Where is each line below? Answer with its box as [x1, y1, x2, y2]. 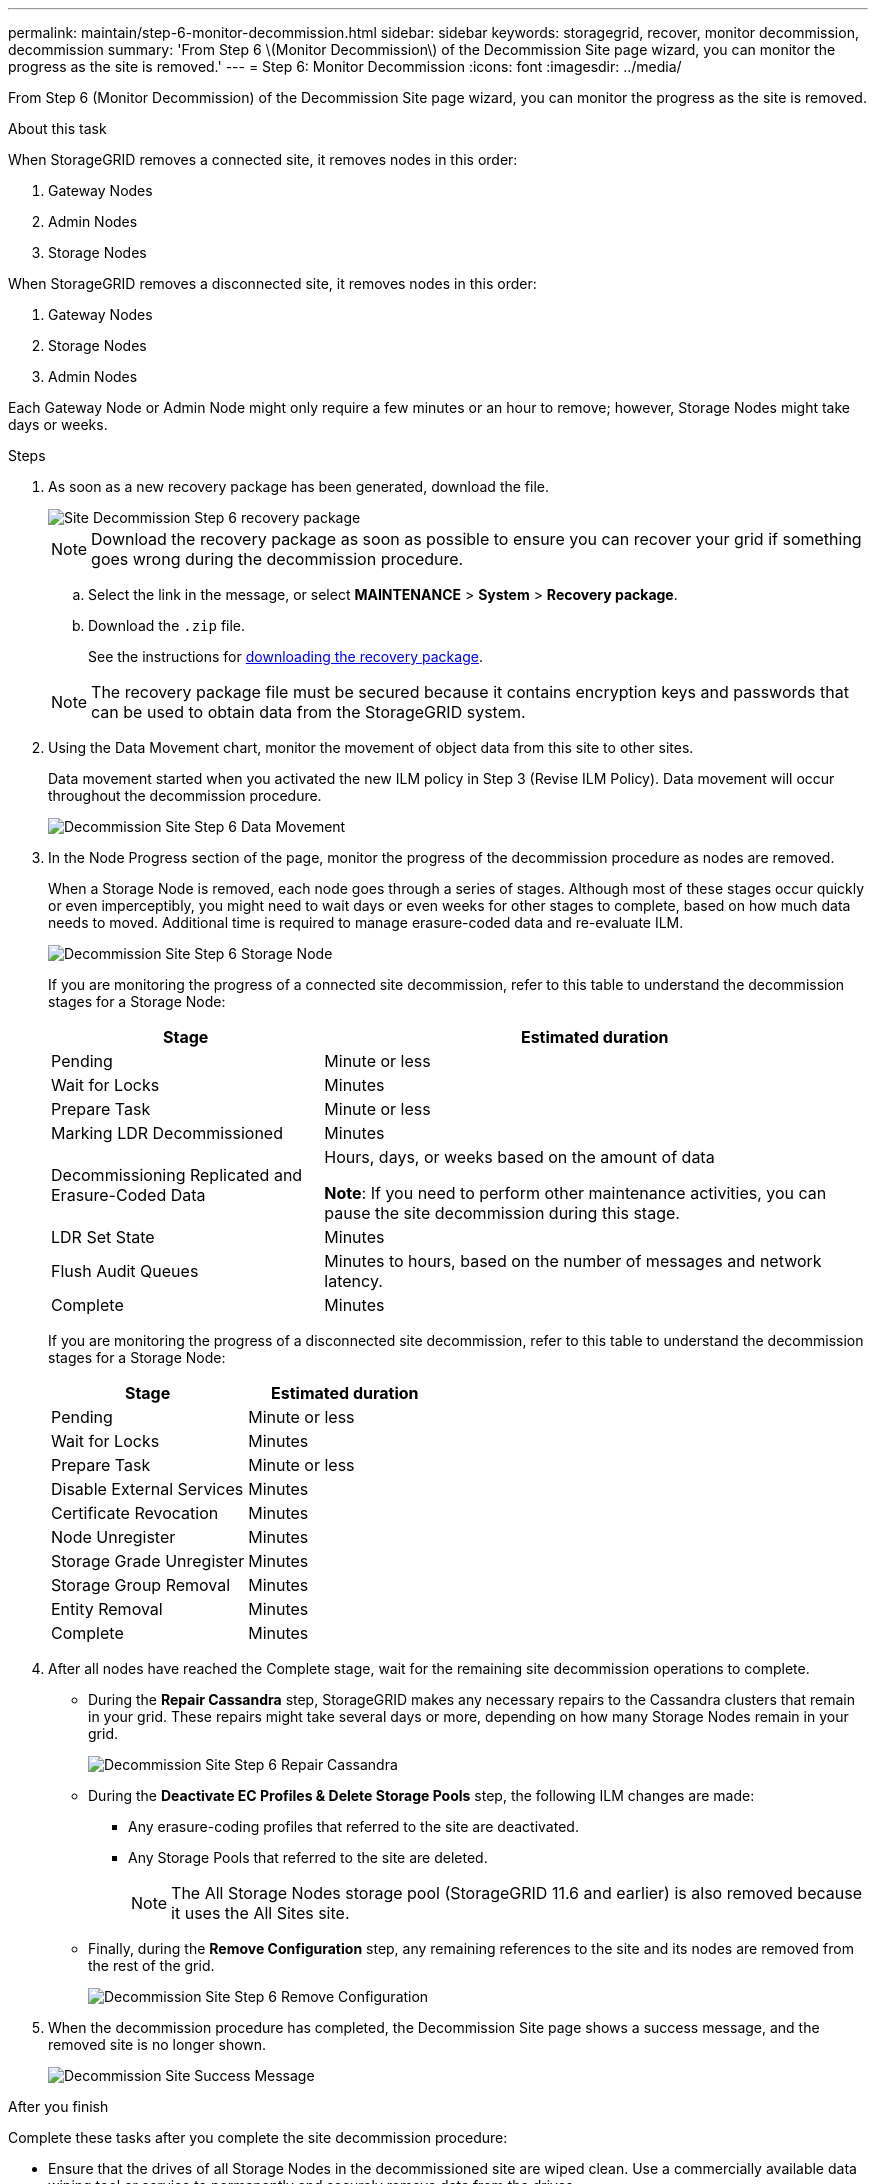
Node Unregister [51, 1527, 176, 1547]
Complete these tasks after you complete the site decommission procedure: [8, 2129, 508, 2146]
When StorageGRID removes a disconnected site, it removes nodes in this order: [8, 275, 537, 292]
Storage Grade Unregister [51, 1551, 245, 1571]
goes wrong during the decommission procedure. [91, 549, 464, 569]
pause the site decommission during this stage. [324, 1203, 680, 1223]
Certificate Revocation [51, 1503, 219, 1523]
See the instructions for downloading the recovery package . [88, 648, 483, 665]
